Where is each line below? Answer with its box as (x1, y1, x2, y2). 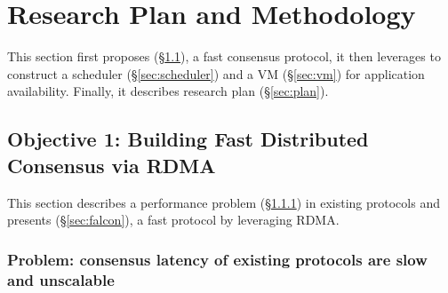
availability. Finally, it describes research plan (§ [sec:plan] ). (7, 82, 329, 100)
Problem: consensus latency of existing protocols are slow (7, 248, 428, 270)
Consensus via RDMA (7, 151, 216, 178)
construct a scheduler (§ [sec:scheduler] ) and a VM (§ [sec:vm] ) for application (7, 64, 425, 83)
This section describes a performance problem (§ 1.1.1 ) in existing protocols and (7, 193, 440, 211)
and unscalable (7, 268, 115, 290)
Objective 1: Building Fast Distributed (7, 125, 369, 153)
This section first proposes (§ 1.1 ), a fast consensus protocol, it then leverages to (7, 47, 441, 66)
